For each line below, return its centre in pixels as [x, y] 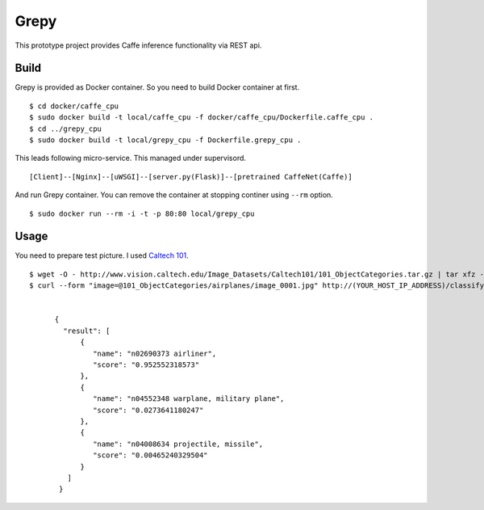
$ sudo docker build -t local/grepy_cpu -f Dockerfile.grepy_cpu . [165, 140]
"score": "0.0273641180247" [148, 410]
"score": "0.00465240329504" [151, 455]
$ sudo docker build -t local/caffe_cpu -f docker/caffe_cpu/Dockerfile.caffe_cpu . [202, 118]
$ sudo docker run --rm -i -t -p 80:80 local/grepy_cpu [142, 213]
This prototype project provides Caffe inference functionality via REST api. [138, 45]
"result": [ [87, 331]
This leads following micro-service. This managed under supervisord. [130, 158]
